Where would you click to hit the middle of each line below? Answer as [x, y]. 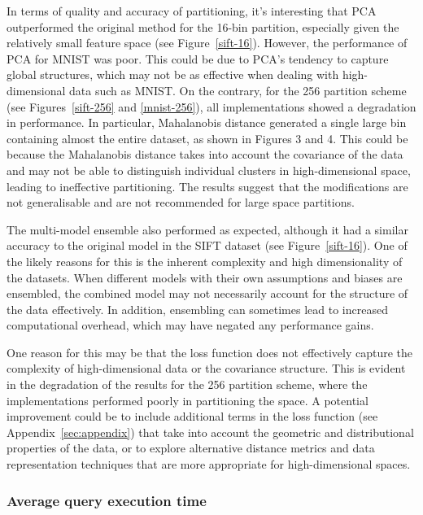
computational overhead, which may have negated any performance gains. [190, 325]
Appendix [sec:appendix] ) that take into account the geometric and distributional [210, 432]
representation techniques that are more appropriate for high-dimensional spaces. [209, 464]
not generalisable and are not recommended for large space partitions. [181, 202]
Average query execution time [107, 500]
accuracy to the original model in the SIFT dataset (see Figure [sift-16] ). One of [207, 245]
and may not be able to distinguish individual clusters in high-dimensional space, [209, 170]
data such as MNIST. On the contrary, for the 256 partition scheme [238, 90]
